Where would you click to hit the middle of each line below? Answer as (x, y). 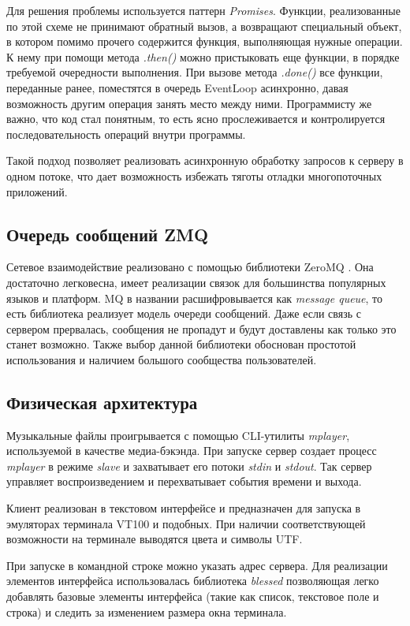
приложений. (37, 191)
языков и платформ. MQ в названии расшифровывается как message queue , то (195, 298)
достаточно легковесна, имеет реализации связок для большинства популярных (196, 282)
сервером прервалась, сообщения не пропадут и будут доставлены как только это (201, 328)
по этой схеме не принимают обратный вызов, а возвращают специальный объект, (204, 26)
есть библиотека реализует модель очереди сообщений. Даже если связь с (184, 313)
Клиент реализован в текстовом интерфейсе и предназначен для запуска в (184, 508)
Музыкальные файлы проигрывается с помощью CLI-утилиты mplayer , (178, 435)
